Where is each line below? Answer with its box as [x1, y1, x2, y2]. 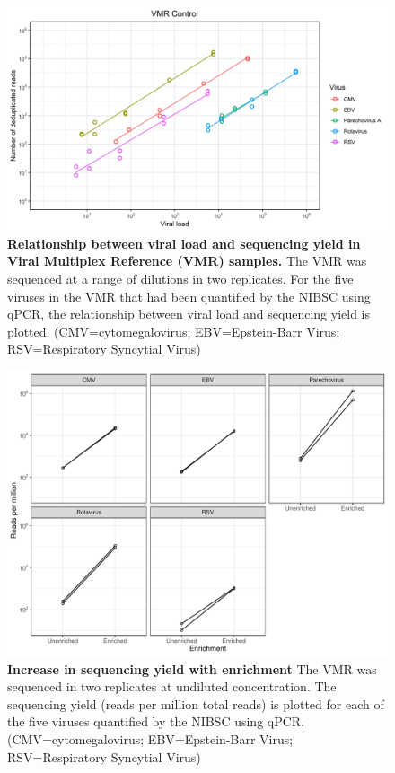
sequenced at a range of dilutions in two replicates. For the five [7, 269, 354, 288]
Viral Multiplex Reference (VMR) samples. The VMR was [7, 251, 367, 270]
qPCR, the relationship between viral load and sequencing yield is [7, 304, 370, 323]
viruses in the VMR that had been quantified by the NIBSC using [7, 286, 371, 305]
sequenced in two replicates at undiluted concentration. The [7, 677, 337, 696]
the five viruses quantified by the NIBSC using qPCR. [7, 712, 305, 731]
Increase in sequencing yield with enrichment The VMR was [7, 659, 377, 678]
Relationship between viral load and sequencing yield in [7, 233, 361, 252]
